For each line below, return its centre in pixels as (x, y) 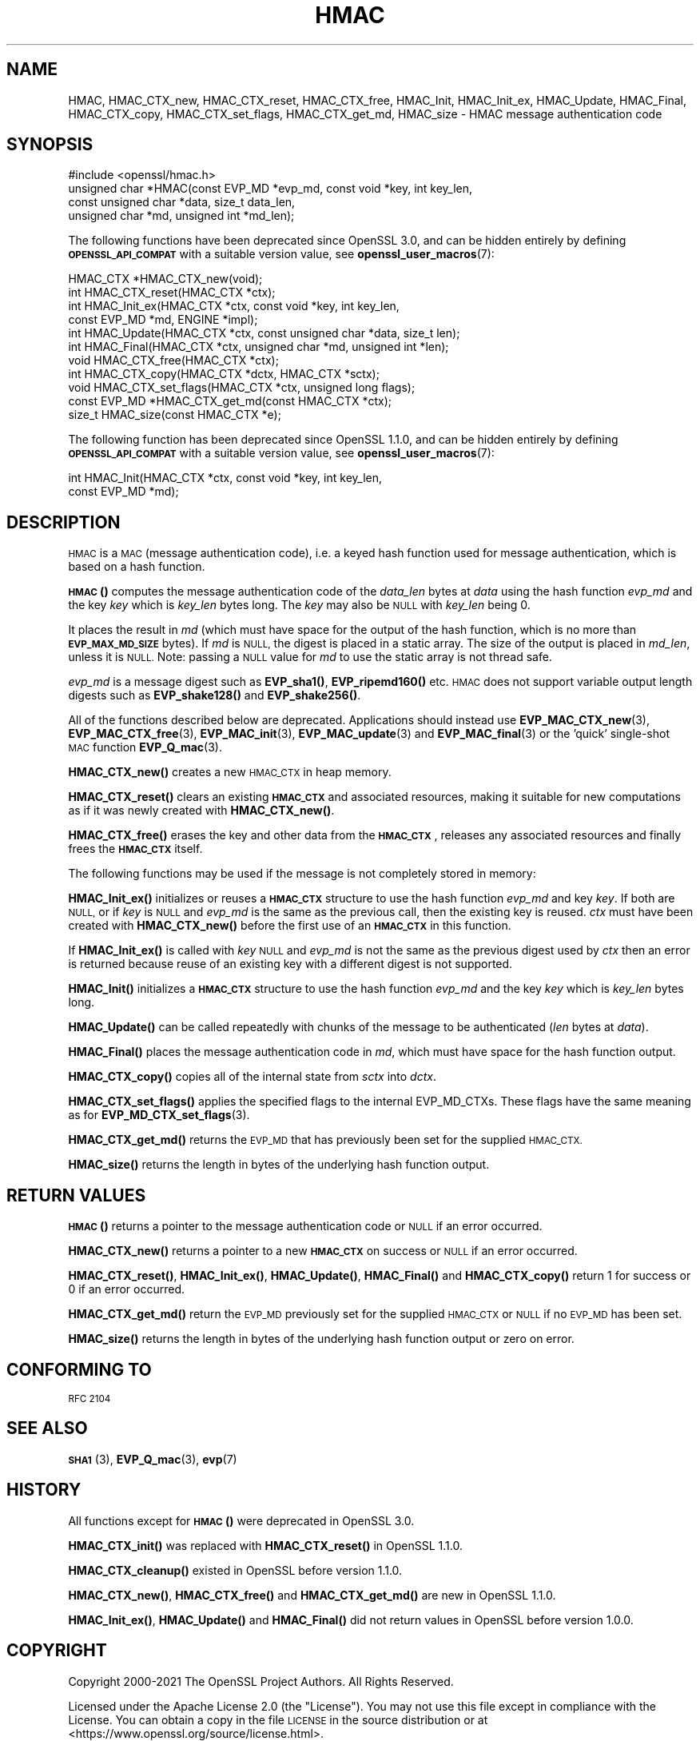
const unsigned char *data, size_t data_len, (182, 202)
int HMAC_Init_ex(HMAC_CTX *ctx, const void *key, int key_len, (234, 306)
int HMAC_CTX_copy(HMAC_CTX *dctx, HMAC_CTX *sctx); (224, 374)
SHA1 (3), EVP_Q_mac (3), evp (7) (153, 1459)
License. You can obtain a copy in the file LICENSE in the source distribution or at (278, 1719)
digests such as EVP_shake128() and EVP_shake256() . (215, 695)
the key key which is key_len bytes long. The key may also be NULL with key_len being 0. (299, 605)
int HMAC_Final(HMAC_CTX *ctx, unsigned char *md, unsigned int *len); (259, 347)
